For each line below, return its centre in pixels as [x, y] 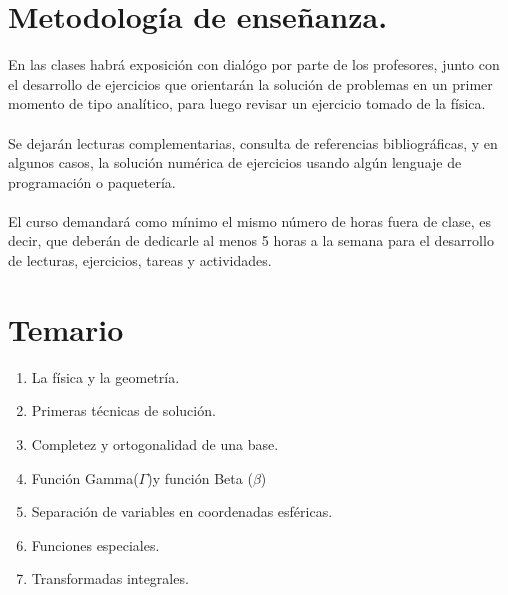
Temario [66, 328]
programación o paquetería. [92, 181]
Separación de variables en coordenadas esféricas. [182, 511]
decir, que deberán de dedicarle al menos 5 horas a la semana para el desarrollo [251, 240]
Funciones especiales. [95, 544]
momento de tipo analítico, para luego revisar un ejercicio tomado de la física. [247, 103]
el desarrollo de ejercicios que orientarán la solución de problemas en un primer [250, 83]
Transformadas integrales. [110, 578]
